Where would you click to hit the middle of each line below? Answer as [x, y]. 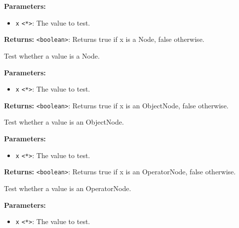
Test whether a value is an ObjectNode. [64, 122]
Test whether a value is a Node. [52, 55]
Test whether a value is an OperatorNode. [68, 188]
